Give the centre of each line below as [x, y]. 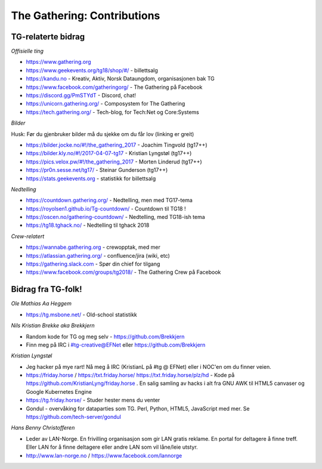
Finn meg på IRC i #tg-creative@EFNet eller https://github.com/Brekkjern [116, 345]
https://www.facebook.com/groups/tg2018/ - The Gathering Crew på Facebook [123, 272]
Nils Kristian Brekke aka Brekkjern [53, 326]
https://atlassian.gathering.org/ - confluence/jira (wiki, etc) [98, 255]
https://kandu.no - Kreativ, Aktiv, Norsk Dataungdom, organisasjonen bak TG [120, 79]
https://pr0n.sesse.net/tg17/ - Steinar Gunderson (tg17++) [97, 170]
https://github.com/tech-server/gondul [74, 417]
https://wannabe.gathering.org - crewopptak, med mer [93, 247]
